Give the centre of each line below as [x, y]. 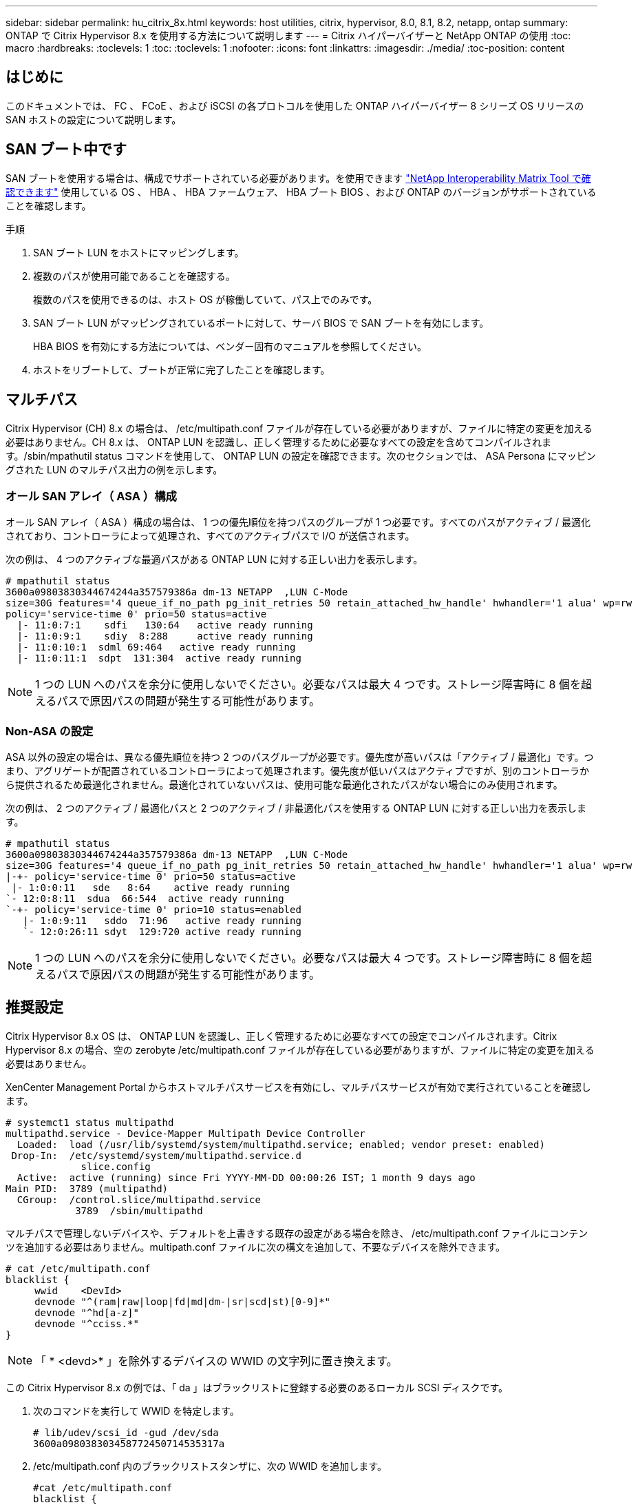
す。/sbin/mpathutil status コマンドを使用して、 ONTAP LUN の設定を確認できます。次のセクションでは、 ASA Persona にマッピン [301, 455]
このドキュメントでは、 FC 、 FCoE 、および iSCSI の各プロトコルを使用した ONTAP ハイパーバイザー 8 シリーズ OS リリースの [295, 105]
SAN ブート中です [66, 150]
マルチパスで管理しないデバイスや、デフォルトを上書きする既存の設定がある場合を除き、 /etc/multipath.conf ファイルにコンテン [297, 1233]
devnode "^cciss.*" [87, 1323]
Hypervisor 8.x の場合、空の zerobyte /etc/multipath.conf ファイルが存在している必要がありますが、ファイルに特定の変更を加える [300, 1050]
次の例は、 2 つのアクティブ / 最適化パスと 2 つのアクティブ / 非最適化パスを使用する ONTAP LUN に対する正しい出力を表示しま [296, 808]
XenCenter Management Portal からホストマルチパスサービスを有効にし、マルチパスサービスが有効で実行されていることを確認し [298, 1087]
